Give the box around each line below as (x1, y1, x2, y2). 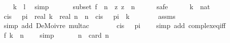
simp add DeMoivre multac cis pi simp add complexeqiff (3, 20, 226, 30)
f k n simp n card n (3, 29, 109, 40)
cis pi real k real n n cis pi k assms (3, 11, 176, 21)
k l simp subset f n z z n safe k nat (13, 1, 210, 11)
